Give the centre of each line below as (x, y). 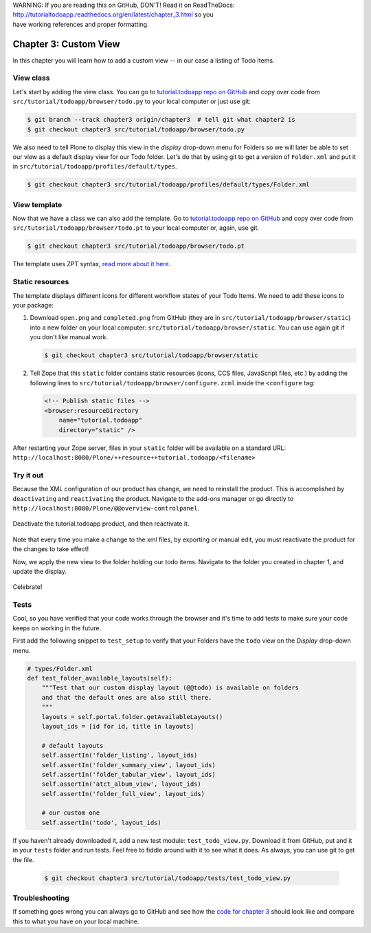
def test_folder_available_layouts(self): (100, 678)
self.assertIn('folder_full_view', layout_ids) (123, 794)
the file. (23, 859)
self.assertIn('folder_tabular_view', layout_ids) (128, 774)
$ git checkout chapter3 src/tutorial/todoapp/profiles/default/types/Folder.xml (169, 185)
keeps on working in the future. (57, 628)
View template (37, 204)
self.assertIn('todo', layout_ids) (101, 823)
